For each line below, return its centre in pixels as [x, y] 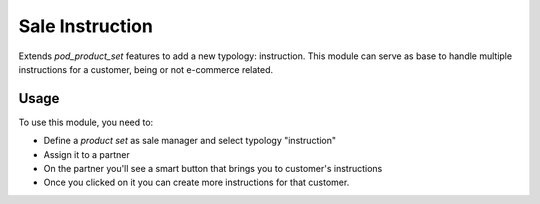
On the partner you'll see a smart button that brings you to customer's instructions [213, 169]
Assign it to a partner [86, 154]
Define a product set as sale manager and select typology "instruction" [190, 141]
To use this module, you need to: [86, 122]
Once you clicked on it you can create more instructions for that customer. [196, 182]
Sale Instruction [86, 26]
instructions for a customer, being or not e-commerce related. [146, 69]
